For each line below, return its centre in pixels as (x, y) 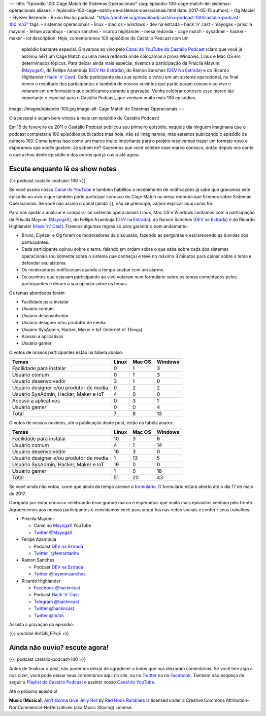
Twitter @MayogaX (53, 532)
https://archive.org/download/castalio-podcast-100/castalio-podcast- (170, 17)
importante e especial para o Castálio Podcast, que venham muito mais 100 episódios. (109, 98)
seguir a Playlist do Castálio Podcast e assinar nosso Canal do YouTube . (82, 682)
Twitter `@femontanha (56, 553)
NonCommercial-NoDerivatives (41, 707)
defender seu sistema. (44, 263)
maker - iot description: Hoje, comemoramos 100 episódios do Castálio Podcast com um (99, 38)
